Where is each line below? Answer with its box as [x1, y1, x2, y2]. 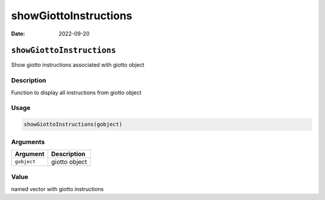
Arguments [11, 138, 45, 146]
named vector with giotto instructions [11, 185, 104, 192]
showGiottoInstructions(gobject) [23, 121, 123, 128]
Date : [11, 30, 25, 37]
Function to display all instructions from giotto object [11, 89, 141, 96]
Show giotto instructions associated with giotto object [11, 61, 144, 68]
